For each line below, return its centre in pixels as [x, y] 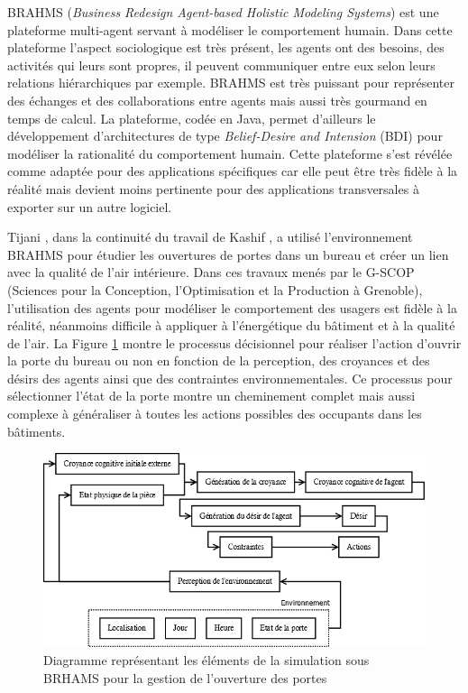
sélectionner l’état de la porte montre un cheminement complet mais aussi [211, 396]
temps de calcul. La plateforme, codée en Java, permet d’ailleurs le [192, 118]
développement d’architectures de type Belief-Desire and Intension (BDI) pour [225, 136]
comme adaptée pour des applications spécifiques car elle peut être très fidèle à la [233, 171]
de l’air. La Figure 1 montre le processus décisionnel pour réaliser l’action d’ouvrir [234, 342]
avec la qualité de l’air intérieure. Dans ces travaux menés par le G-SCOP [211, 272]
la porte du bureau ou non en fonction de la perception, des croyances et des [219, 360]
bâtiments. [37, 431]
